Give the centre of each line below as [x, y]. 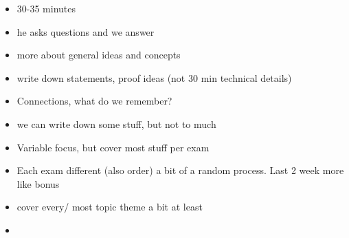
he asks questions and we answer [86, 31]
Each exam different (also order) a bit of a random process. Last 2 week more [180, 170]
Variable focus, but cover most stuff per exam [113, 147]
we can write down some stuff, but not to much [116, 123]
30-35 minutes [46, 8]
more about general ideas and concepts [99, 55]
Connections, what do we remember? [94, 101]
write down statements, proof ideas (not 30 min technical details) [154, 77]
